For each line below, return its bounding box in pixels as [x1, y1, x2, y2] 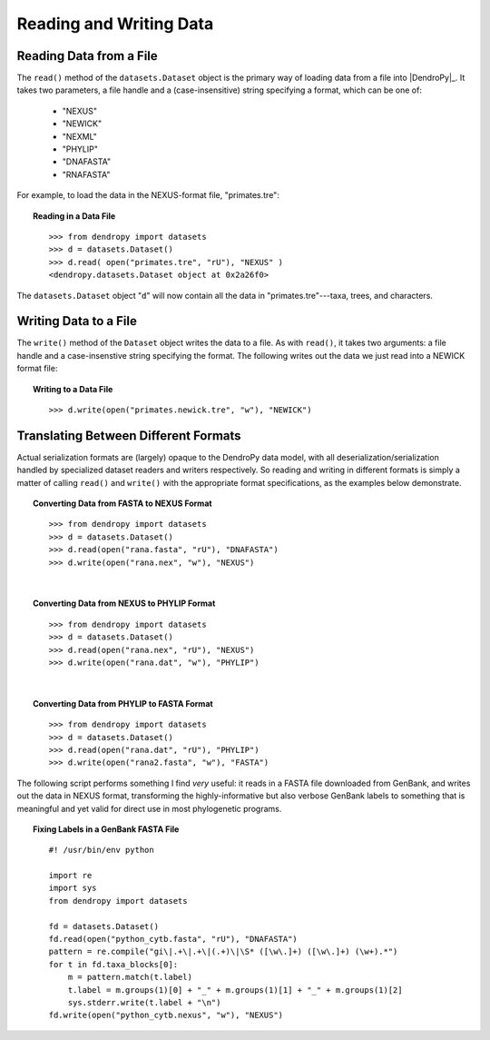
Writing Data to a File [16, 313, 138, 329]
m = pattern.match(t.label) [67, 972, 192, 983]
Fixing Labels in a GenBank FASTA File [33, 823, 180, 835]
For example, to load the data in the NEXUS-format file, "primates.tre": [16, 190, 280, 201]
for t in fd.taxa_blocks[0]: [48, 959, 179, 969]
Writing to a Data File [33, 383, 113, 394]
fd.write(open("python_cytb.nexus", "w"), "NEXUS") [48, 1010, 284, 1021]
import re [48, 870, 93, 881]
